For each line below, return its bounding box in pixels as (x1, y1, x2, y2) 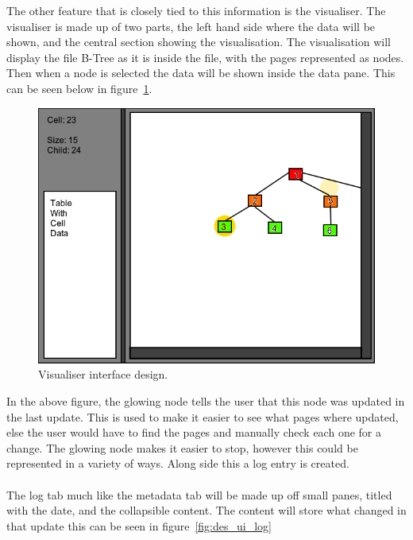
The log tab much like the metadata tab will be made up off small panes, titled (6, 486, 392, 503)
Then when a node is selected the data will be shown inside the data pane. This (6, 64, 396, 81)
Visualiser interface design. (38, 366, 168, 383)
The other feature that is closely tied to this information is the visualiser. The (6, 2, 386, 18)
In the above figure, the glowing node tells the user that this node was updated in (6, 393, 405, 410)
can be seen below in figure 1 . (6, 80, 152, 96)
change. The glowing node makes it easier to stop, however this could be (6, 439, 358, 456)
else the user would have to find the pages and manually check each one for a (6, 424, 381, 441)
